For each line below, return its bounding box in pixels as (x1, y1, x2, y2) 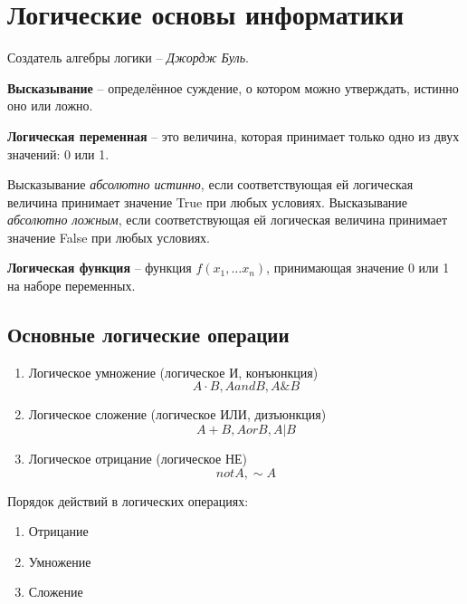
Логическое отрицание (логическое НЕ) (28, 449, 248, 468)
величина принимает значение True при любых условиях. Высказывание (7, 192, 408, 211)
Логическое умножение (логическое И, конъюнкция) (28, 362, 319, 381)
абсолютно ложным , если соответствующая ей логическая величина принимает (7, 210, 448, 229)
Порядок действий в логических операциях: (7, 491, 249, 510)
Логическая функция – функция (7, 258, 192, 277)
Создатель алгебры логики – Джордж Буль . (7, 48, 249, 67)
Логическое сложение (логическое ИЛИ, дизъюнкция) (28, 405, 327, 424)
